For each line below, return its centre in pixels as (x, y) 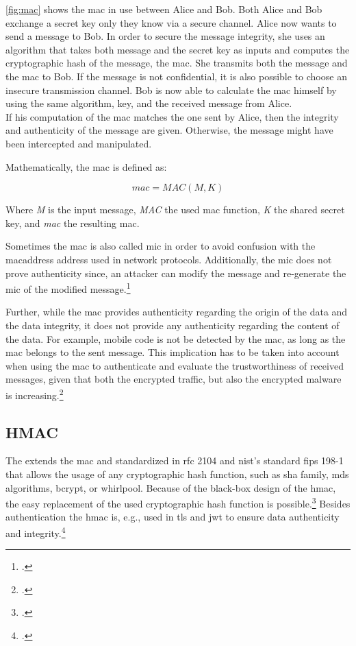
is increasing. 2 (35, 394)
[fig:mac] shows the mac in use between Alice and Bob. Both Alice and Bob (164, 9)
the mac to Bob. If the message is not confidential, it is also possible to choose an (176, 76)
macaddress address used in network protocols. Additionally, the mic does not (169, 259)
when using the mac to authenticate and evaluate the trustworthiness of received (175, 365)
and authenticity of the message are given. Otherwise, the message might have (169, 130)
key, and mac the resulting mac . (73, 223)
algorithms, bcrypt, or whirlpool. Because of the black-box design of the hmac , (171, 487)
